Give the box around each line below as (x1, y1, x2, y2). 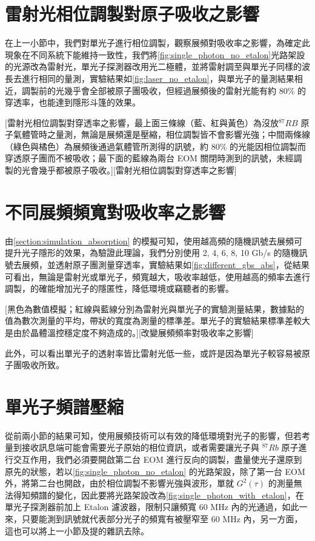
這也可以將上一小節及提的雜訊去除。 (5, 524, 149, 537)
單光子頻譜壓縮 (5, 394, 124, 418)
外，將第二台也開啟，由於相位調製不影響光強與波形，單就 (5, 477, 234, 489)
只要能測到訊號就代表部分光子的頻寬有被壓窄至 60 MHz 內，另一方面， (21, 512, 303, 525)
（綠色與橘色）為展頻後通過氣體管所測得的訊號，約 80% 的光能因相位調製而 (5, 139, 306, 152)
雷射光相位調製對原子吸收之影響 (5, 1, 260, 26)
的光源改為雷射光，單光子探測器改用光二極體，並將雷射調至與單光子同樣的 (5, 60, 302, 73)
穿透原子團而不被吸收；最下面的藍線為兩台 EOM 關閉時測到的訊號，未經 (5, 152, 294, 164)
